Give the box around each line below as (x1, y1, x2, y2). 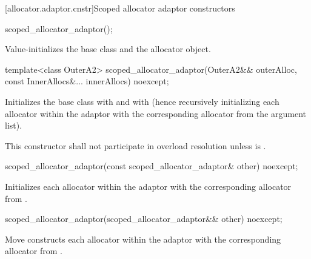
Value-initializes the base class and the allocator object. (5, 42, 211, 55)
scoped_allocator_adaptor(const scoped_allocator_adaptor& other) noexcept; (5, 160, 298, 172)
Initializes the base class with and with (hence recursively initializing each (5, 95, 279, 107)
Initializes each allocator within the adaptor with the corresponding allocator (5, 180, 292, 192)
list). (5, 119, 22, 132)
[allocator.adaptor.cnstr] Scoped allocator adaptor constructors (5, 2, 235, 14)
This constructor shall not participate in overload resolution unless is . (5, 139, 266, 152)
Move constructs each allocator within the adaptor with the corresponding (5, 232, 281, 245)
